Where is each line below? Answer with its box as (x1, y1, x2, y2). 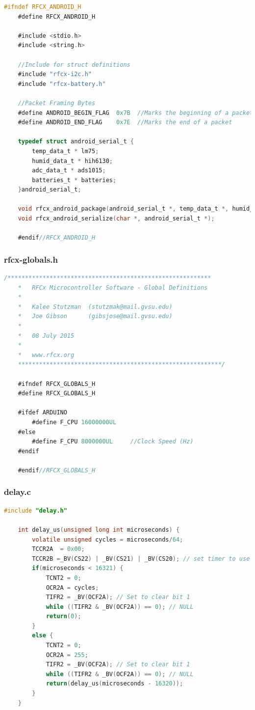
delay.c (4, 486, 31, 498)
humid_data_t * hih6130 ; (32, 157, 113, 164)
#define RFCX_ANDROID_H (18, 13, 96, 20)
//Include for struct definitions (18, 61, 130, 68)
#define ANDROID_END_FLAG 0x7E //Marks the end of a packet (18, 119, 232, 126)
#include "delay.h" (4, 507, 67, 514)
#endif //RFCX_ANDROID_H (18, 234, 96, 242)
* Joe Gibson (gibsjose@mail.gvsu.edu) (18, 313, 173, 320)
